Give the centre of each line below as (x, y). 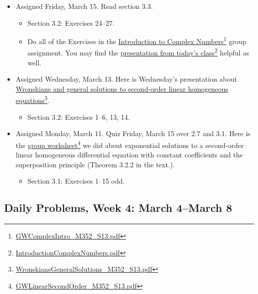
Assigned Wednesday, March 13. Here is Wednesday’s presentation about (126, 79)
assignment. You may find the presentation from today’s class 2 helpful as (138, 52)
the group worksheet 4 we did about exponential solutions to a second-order (130, 144)
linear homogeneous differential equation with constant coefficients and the (129, 155)
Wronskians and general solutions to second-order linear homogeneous (122, 88)
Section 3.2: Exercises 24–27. (71, 23)
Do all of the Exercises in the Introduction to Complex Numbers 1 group (137, 40)
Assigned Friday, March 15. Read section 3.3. (84, 6)
